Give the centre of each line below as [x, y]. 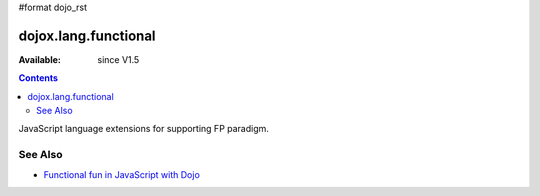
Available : [40, 59]
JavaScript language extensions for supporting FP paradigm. [144, 129]
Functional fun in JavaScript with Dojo [121, 174]
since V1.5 [118, 59]
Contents [38, 78]
